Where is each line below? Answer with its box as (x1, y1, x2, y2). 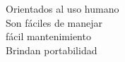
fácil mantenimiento (6, 29, 91, 44)
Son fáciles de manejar (6, 15, 103, 30)
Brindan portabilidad (6, 42, 97, 57)
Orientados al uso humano (6, 1, 119, 15)
